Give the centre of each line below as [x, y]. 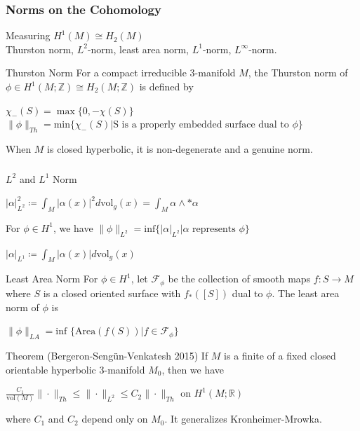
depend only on [115, 419]
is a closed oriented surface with [112, 293]
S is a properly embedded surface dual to [201, 125]
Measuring [28, 35]
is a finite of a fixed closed [280, 355]
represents [214, 229]
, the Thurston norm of [298, 73]
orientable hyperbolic [51, 369]
